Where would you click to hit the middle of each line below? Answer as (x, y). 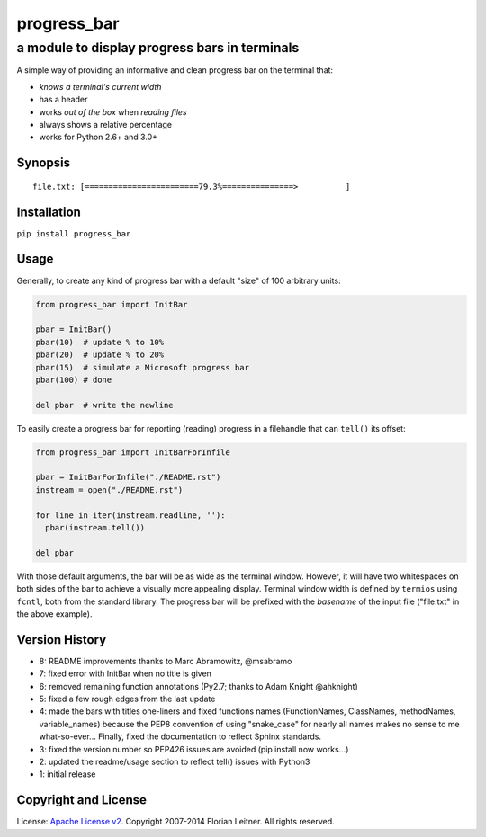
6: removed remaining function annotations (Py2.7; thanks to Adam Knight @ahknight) (199, 686)
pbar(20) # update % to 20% (100, 355)
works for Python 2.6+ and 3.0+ (98, 137)
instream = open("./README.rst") (109, 490)
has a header (63, 100)
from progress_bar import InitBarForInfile (133, 452)
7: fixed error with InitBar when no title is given (125, 673)
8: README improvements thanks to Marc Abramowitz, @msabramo (166, 661)
